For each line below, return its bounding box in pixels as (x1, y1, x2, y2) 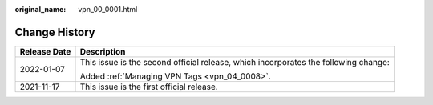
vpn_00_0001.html (78, 5, 138, 14)
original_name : (14, 5, 67, 14)
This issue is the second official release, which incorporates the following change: (79, 56, 391, 67)
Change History (14, 25, 95, 39)
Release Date (19, 46, 71, 57)
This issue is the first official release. (79, 81, 218, 92)
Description (79, 46, 126, 57)
